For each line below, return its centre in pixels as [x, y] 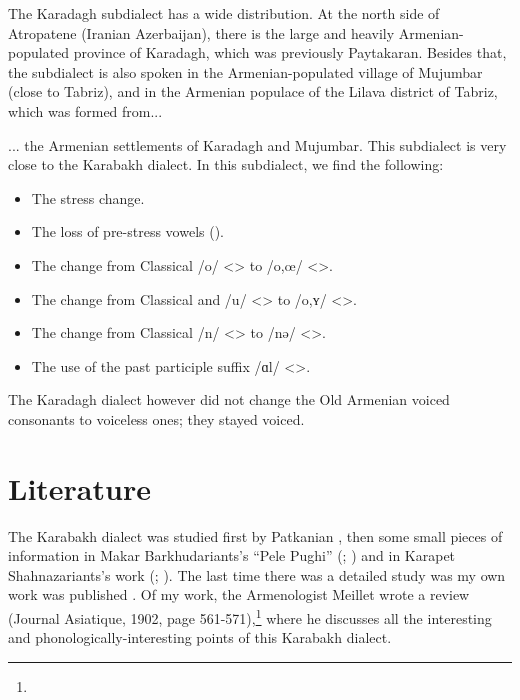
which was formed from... [85, 110]
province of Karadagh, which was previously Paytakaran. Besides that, [290, 52]
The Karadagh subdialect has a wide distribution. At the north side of [224, 13]
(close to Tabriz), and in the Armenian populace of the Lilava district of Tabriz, [253, 91]
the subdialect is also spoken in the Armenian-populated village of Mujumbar [245, 71]
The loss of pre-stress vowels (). [128, 231]
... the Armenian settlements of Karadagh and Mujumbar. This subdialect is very [257, 144]
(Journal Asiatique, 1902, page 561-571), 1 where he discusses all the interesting [250, 616]
